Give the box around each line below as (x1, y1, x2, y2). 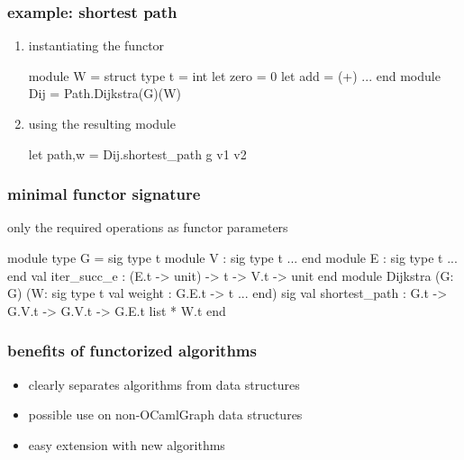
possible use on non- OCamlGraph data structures (28, 405, 303, 424)
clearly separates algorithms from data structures (28, 374, 300, 393)
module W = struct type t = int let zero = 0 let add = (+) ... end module (28, 66, 441, 85)
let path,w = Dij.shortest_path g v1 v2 (28, 144, 247, 163)
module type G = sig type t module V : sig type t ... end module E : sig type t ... (7, 248, 458, 266)
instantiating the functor (28, 36, 165, 55)
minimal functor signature (7, 183, 201, 205)
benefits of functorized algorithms (7, 339, 257, 362)
